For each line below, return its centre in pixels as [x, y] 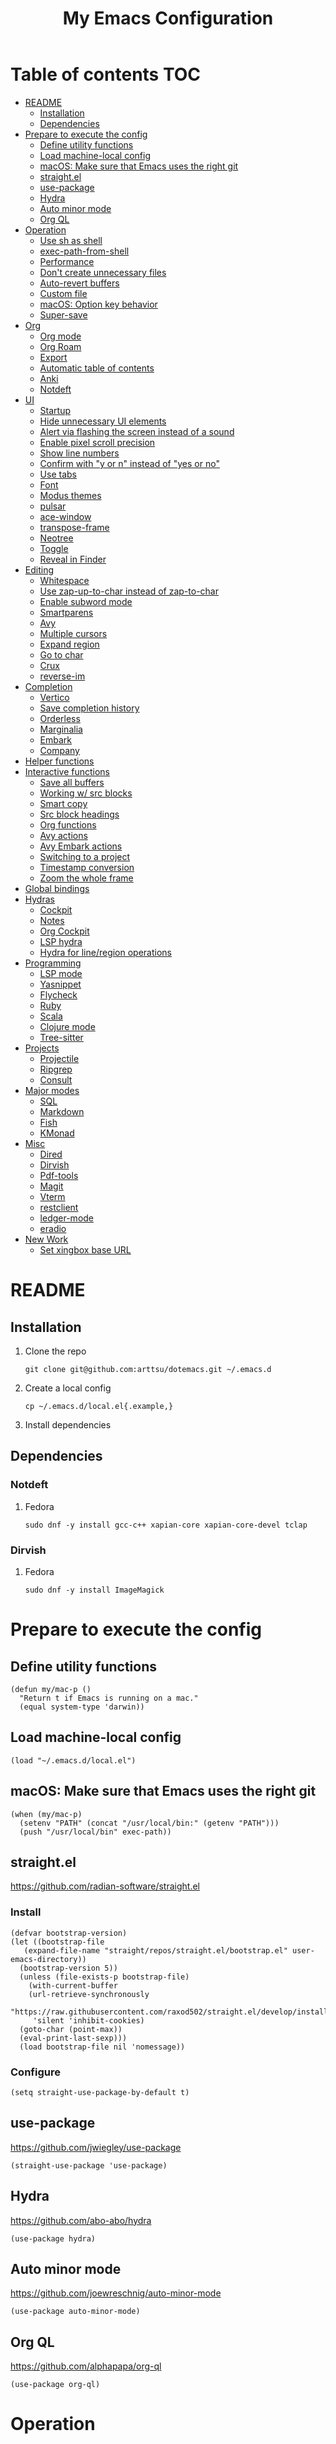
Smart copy [63, 803]
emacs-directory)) [48, 1959]
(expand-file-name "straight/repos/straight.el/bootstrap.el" [155, 1950]
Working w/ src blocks [86, 793]
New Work [46, 1239]
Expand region [69, 644]
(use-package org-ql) [55, 2385]
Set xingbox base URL [85, 1249]
